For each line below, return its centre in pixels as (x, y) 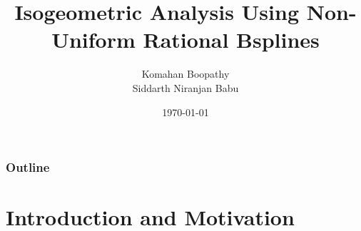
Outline (28, 167)
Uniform (93, 40)
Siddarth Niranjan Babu (185, 87)
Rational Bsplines (231, 40)
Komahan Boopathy (185, 74)
